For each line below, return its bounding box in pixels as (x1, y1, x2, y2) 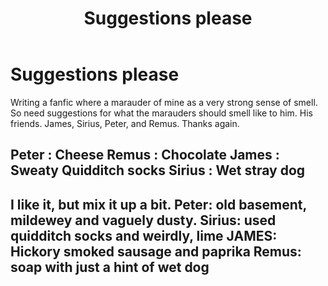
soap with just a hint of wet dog (10, 258, 210, 276)
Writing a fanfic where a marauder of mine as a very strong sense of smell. (10, 96, 318, 108)
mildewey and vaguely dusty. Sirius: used (10, 212, 277, 229)
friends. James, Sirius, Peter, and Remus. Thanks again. (10, 117, 240, 129)
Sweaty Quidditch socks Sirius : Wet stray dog (10, 162, 306, 179)
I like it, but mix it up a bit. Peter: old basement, (10, 196, 307, 213)
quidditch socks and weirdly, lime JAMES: (10, 227, 278, 244)
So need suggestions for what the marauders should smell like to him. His (10, 107, 313, 119)
